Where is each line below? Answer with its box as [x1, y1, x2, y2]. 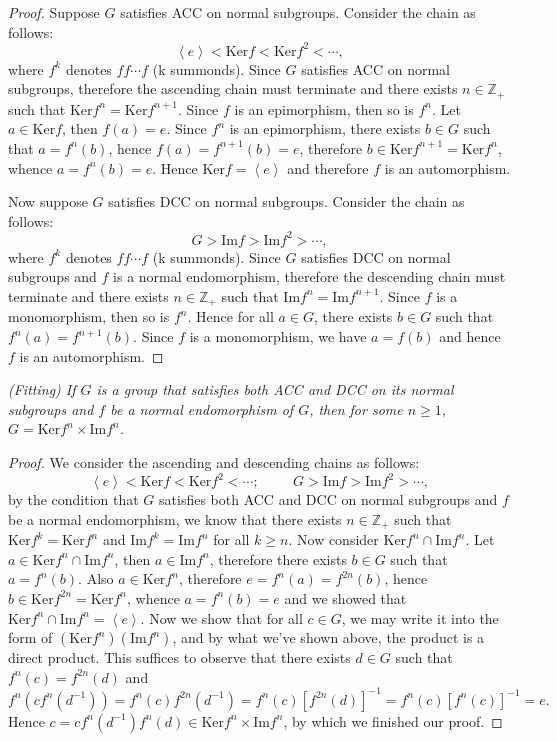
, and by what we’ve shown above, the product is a [172, 627, 485, 648]
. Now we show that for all [140, 607, 303, 628]
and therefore [287, 157, 369, 178]
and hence [439, 326, 501, 347]
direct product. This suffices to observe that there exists [8, 647, 351, 668]
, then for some [309, 398, 403, 419]
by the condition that [8, 489, 139, 510]
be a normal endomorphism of [110, 398, 294, 419]
